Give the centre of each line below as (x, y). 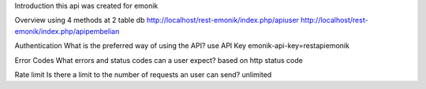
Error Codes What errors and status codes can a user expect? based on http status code (159, 60)
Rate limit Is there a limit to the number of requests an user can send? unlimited (143, 74)
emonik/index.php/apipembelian (67, 31)
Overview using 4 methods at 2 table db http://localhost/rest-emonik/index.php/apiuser (157, 20)
